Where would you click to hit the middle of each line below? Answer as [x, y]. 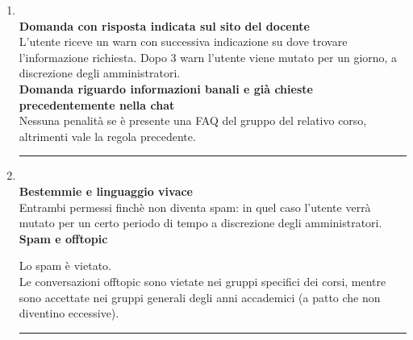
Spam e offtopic [63, 238]
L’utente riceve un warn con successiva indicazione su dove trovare [183, 41]
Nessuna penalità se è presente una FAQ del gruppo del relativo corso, [193, 120]
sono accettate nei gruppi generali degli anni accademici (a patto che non [200, 297]
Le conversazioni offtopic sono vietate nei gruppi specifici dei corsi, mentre [202, 281]
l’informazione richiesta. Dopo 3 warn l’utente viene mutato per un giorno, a [208, 57]
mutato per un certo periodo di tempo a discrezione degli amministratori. [200, 223]
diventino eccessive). [69, 313]
